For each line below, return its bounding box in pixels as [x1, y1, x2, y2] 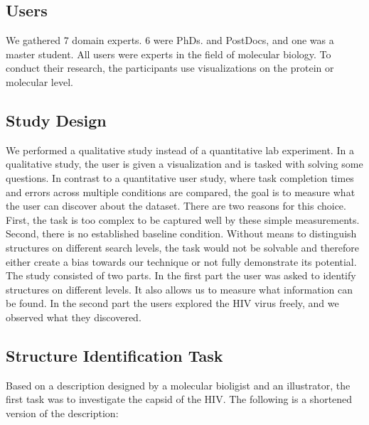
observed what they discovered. [6, 309, 141, 324]
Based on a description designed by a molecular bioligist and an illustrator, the [6, 377, 351, 392]
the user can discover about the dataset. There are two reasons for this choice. [6, 198, 346, 213]
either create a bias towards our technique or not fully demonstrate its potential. [6, 254, 357, 269]
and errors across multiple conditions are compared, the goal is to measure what [6, 184, 355, 199]
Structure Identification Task [6, 344, 223, 366]
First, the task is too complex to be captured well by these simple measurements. [6, 212, 360, 227]
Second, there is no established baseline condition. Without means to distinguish [6, 226, 357, 241]
